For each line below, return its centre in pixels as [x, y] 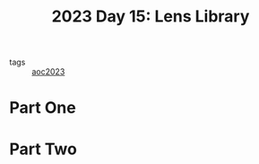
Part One [43, 108]
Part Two [43, 149]
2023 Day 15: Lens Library [151, 17]
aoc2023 [48, 72]
